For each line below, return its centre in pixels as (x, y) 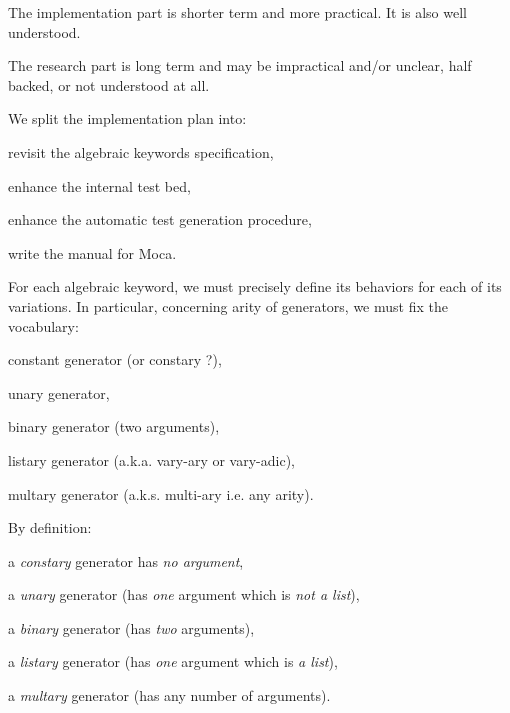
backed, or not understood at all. (109, 84)
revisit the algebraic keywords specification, (141, 151)
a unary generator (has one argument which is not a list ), (184, 594)
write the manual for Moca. (92, 252)
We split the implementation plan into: (127, 118)
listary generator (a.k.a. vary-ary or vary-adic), (151, 459)
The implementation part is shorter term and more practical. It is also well (238, 12)
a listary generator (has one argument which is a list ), (173, 661)
